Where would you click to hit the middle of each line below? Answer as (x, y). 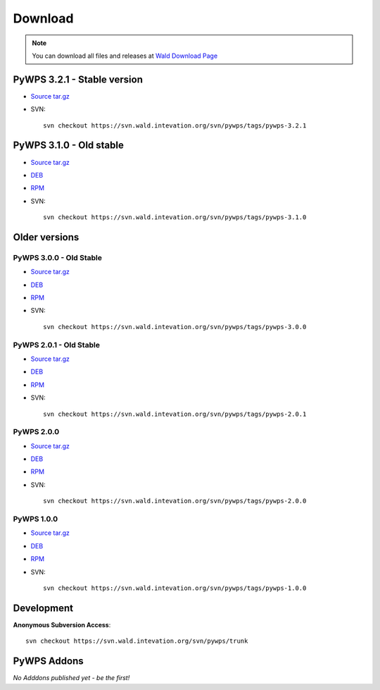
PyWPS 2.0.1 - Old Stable (56, 345)
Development (43, 608)
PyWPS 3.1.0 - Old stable (69, 146)
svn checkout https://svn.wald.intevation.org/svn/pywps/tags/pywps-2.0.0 (175, 501)
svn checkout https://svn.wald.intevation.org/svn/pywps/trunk (137, 641)
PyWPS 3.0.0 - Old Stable (57, 257)
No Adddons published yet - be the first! (71, 678)
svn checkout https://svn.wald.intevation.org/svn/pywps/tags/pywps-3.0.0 (175, 327)
